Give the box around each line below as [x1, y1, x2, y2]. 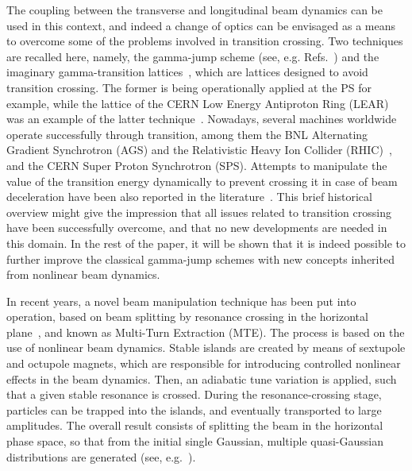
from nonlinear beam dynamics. [6, 266, 160, 283]
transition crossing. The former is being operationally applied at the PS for [6, 79, 372, 95]
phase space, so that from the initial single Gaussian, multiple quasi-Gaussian [6, 433, 383, 450]
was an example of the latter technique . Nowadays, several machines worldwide [6, 110, 397, 127]
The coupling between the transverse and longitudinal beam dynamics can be [6, 2, 383, 17]
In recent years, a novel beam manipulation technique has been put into [6, 292, 356, 309]
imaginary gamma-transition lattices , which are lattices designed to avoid [6, 64, 368, 80]
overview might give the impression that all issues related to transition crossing [6, 203, 391, 220]
